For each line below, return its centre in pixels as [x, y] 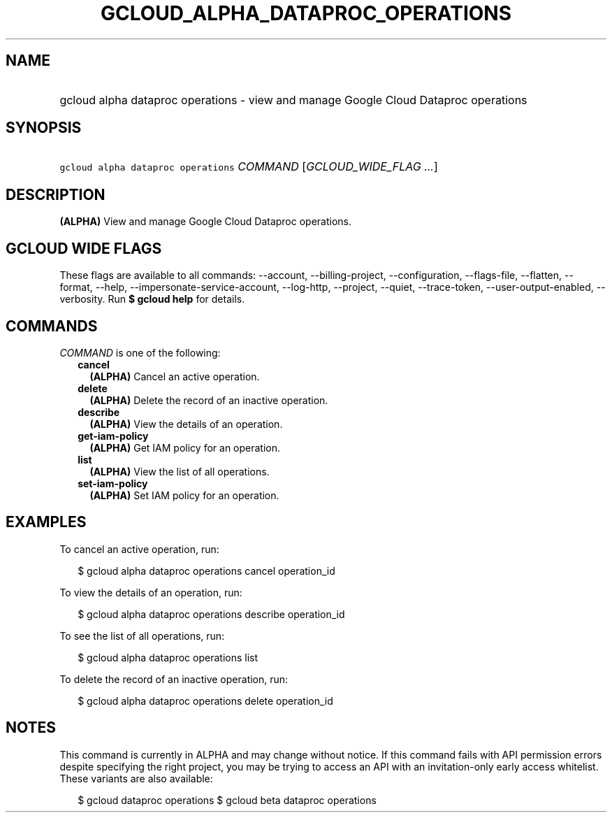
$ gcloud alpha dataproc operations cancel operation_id [206, 571]
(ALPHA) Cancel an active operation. [175, 376]
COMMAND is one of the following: [140, 352]
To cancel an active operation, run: [139, 549]
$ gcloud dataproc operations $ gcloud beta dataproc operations [227, 800]
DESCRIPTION [56, 194]
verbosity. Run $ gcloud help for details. [152, 299]
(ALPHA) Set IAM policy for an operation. [184, 495]
